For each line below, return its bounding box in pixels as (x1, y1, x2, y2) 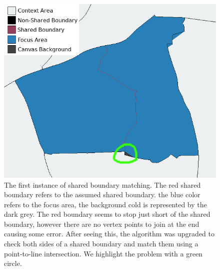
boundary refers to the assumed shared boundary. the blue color (4, 189, 200, 200)
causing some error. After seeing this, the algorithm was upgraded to (4, 228, 214, 239)
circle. (4, 258, 22, 268)
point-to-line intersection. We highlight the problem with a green (4, 248, 202, 258)
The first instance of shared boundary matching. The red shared (4, 179, 201, 190)
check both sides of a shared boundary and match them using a (4, 238, 198, 249)
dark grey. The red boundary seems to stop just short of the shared (4, 209, 210, 219)
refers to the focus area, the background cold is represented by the (4, 199, 207, 209)
